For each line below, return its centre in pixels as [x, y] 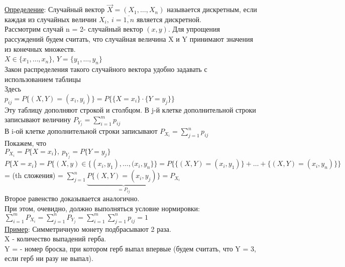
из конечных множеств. [40, 49]
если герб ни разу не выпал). [49, 258]
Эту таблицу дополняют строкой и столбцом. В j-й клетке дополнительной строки [130, 109]
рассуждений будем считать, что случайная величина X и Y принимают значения [129, 39]
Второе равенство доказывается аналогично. [72, 198]
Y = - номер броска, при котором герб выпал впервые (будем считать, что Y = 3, [130, 248]
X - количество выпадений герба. [55, 239]
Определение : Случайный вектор [55, 9]
